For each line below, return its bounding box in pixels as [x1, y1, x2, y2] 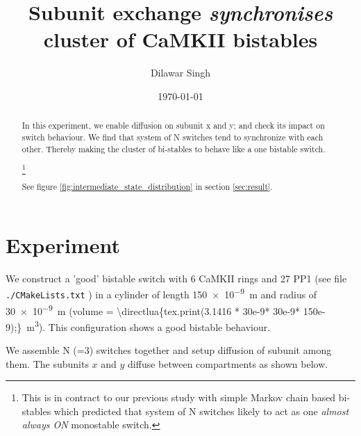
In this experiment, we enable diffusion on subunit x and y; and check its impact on [22, 120, 325, 131]
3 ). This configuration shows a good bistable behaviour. [35, 317, 271, 334]
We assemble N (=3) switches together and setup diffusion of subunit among [6, 343, 332, 357]
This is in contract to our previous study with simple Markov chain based [22, 390, 336, 405]
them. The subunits [6, 356, 89, 371]
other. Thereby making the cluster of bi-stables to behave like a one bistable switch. [22, 143, 326, 154]
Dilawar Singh [150, 65, 211, 80]
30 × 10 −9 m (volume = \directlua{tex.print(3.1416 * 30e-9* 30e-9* [6, 301, 301, 318]
